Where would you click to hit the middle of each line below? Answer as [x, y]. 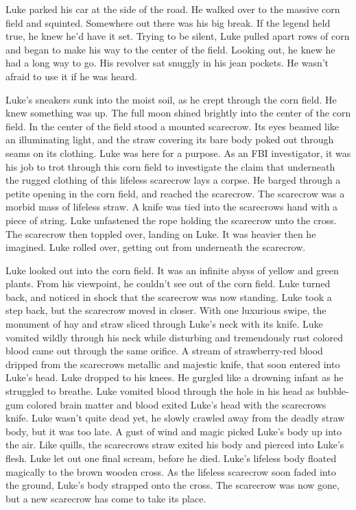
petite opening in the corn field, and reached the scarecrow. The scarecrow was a [175, 193]
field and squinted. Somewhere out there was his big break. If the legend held [168, 22]
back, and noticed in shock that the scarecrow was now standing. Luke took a [169, 296]
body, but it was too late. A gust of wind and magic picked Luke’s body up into [174, 431]
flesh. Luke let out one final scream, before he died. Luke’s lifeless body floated [171, 458]
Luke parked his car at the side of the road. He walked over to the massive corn [173, 9]
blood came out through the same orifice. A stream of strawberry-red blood [164, 351]
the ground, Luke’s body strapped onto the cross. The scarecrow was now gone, [173, 485]
